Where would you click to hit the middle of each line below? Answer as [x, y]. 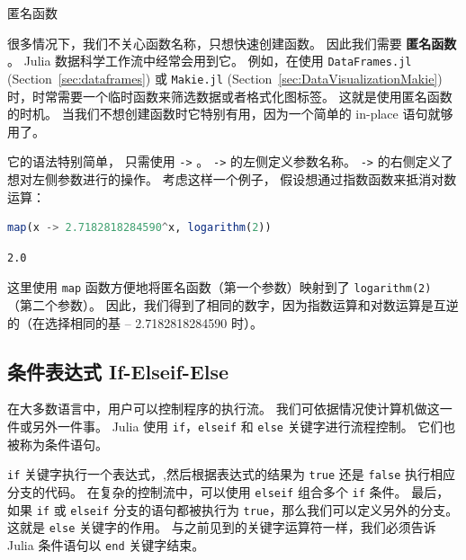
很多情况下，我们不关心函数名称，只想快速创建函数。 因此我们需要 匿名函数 [232, 43]
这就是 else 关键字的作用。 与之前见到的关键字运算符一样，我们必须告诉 [222, 527]
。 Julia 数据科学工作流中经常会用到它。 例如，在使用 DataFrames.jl [210, 61]
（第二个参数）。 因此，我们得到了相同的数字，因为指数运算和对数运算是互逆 [233, 304]
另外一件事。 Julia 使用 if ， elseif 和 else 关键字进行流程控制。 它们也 [244, 426]
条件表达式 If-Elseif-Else [118, 371]
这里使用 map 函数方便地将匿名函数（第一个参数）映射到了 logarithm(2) [220, 287]
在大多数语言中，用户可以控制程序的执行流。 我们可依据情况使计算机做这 [224, 409]
